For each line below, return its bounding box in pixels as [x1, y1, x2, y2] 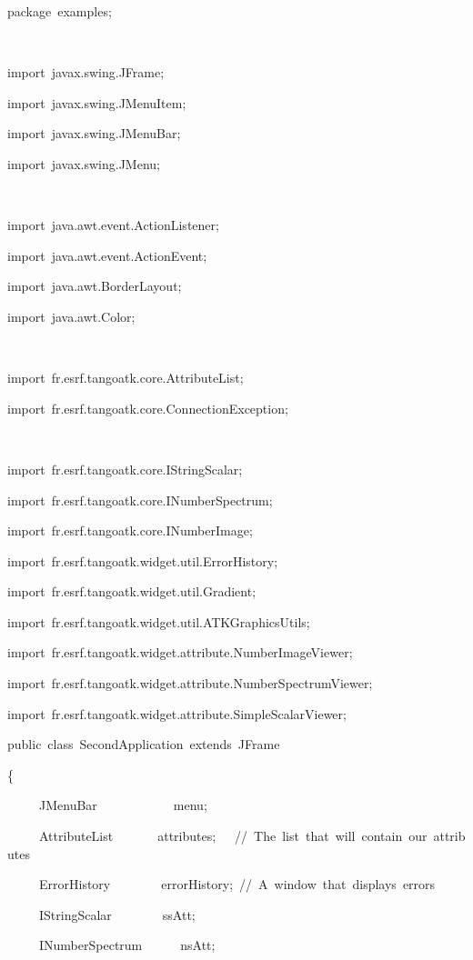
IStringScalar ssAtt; [38, 905, 196, 924]
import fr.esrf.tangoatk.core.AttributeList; [7, 368, 244, 387]
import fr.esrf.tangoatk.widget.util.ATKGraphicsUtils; [7, 612, 310, 631]
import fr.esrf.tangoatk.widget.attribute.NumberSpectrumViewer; [7, 674, 373, 693]
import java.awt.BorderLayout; [7, 276, 182, 295]
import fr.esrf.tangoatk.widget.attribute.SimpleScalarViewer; [7, 704, 347, 723]
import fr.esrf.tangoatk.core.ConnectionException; [7, 398, 288, 417]
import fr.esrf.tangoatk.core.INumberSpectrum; [7, 490, 273, 509]
